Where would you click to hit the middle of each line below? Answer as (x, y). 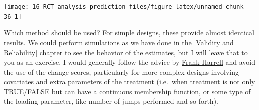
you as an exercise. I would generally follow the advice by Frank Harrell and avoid (130, 62)
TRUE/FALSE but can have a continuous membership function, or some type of (127, 91)
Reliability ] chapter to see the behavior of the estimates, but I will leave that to (126, 52)
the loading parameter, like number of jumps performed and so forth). (111, 101)
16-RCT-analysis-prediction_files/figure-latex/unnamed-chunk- (140, 7)
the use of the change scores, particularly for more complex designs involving (121, 72)
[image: (17, 7)
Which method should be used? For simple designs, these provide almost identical (129, 33)
